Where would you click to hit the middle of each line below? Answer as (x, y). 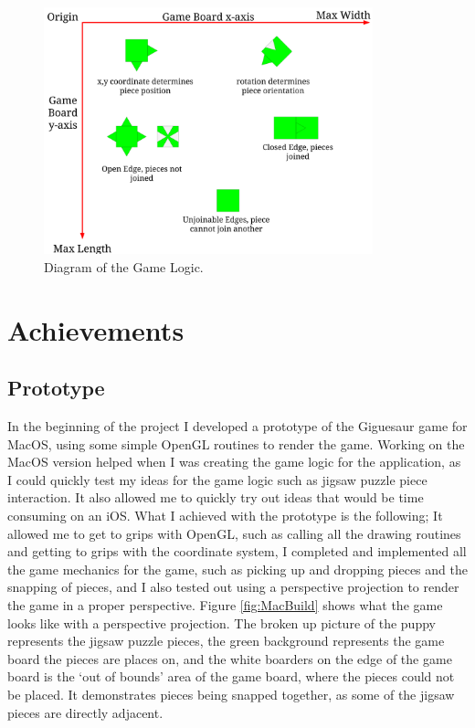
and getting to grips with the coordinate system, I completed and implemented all (237, 551)
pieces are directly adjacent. (85, 712)
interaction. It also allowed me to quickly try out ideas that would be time (216, 497)
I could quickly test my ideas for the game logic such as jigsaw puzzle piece (217, 479)
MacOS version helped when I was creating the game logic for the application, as (234, 462)
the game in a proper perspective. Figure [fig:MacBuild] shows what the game (225, 604)
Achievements (96, 329)
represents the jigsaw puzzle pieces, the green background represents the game (226, 641)
